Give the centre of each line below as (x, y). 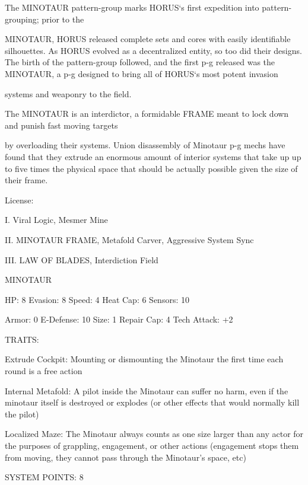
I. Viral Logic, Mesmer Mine (56, 220)
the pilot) (22, 414)
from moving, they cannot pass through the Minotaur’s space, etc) (126, 457)
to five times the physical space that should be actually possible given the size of (151, 168)
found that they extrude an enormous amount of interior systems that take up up (153, 156)
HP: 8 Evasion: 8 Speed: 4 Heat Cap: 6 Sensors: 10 (97, 299)
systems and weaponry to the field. (68, 93)
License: (19, 200)
